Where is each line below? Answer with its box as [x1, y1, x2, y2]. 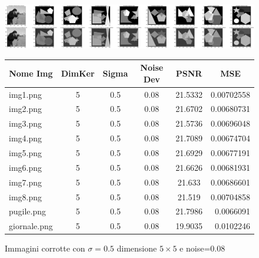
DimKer [61, 67, 95, 79]
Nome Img [9, 67, 53, 79]
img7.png [9, 176, 42, 188]
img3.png [9, 117, 42, 130]
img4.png [9, 132, 42, 144]
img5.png [9, 147, 42, 159]
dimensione [117, 242, 157, 254]
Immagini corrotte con [5, 242, 85, 254]
